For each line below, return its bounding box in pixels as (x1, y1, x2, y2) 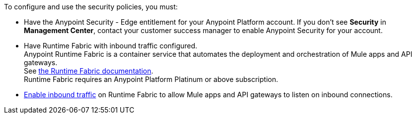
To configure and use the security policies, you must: (4, 2, 178, 11)
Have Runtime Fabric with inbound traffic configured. (24, 41, 197, 50)
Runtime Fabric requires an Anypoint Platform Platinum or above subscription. (24, 75, 278, 83)
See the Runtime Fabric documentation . (24, 67, 154, 75)
